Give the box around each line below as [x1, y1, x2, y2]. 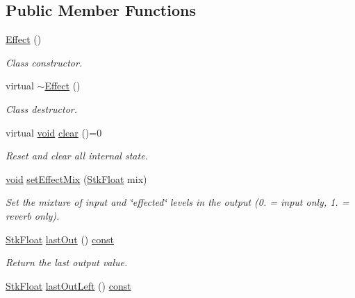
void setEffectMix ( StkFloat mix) [6, 171, 147, 186]
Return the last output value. [6, 255, 128, 270]
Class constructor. [6, 55, 83, 69]
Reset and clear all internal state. [6, 148, 148, 163]
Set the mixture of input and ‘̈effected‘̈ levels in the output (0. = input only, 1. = [6, 195, 349, 209]
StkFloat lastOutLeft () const [6, 278, 131, 292]
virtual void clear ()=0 [6, 125, 102, 139]
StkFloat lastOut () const [6, 231, 114, 246]
